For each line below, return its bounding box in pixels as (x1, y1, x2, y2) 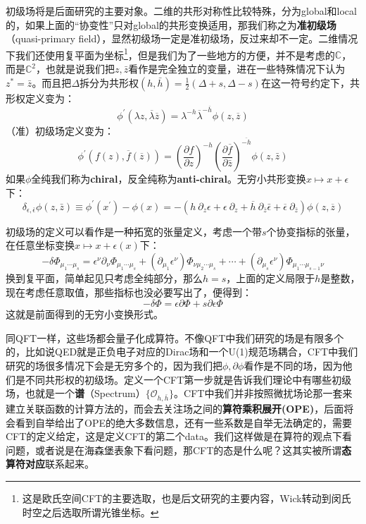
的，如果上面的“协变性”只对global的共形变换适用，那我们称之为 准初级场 (6, 17, 336, 32)
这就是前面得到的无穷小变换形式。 (6, 307, 163, 322)
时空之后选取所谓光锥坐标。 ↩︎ (22, 504, 159, 519)
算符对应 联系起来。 (6, 456, 94, 471)
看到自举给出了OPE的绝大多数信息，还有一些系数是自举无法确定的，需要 (15, 415, 352, 429)
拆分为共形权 (80, 75, 139, 90)
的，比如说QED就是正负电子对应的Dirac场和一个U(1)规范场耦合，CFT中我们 (6, 344, 358, 359)
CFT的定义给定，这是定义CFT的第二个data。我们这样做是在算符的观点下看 (6, 429, 352, 444)
